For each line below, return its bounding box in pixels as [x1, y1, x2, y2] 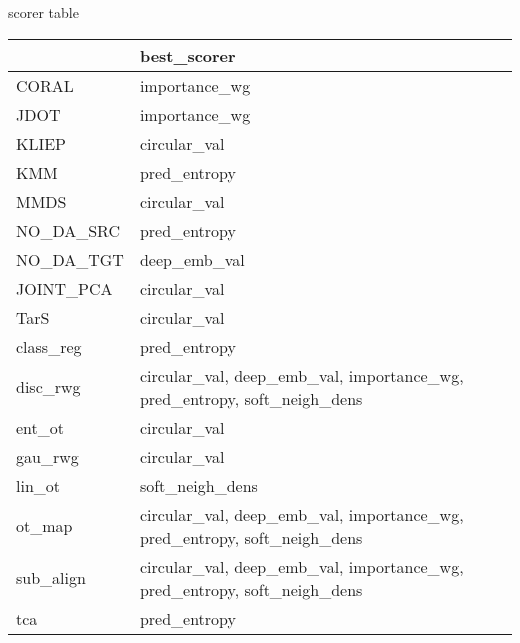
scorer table [8, 2, 79, 22]
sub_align [16, 566, 86, 590]
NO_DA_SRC [16, 218, 121, 242]
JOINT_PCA [16, 276, 113, 300]
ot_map [16, 514, 73, 538]
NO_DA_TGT [16, 247, 124, 271]
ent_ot [16, 415, 65, 439]
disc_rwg [16, 375, 81, 399]
